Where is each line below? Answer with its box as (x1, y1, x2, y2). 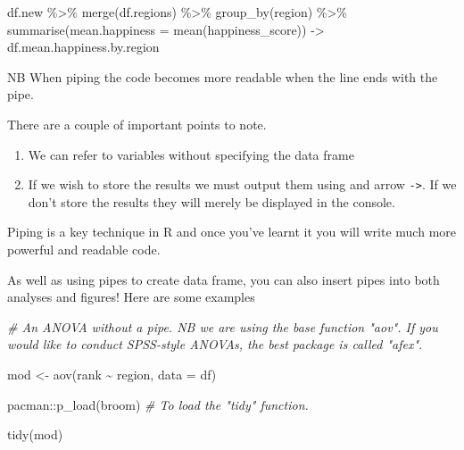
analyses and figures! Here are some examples (7, 287, 255, 306)
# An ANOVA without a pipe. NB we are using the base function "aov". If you (7, 317, 438, 336)
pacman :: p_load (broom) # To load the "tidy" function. (7, 395, 309, 413)
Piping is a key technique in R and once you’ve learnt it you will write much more (7, 222, 457, 241)
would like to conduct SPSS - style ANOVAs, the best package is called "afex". (7, 335, 423, 354)
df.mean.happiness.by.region (7, 37, 160, 56)
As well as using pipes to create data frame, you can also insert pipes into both (7, 270, 440, 288)
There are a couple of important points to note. (7, 114, 267, 133)
